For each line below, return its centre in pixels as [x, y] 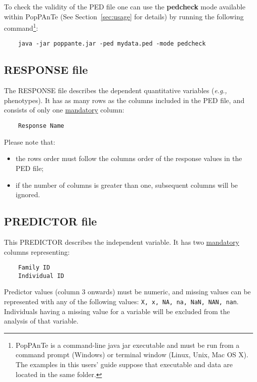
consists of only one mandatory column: [64, 110]
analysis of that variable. [41, 321]
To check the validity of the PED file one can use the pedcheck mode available [125, 6]
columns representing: [37, 251]
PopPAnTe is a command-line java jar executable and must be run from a [128, 345]
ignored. [28, 194]
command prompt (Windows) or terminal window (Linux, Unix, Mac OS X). [132, 355]
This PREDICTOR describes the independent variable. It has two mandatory [122, 242]
